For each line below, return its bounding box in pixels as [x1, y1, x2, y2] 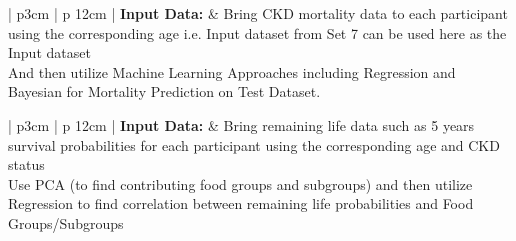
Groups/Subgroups [8, 212, 124, 233]
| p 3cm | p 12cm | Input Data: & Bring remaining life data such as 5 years [8, 114, 475, 135]
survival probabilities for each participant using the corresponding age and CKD [8, 134, 500, 155]
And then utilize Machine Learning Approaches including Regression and [8, 61, 456, 82]
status [8, 154, 45, 175]
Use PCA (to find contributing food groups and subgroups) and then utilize [8, 173, 473, 194]
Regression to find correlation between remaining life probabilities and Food [8, 193, 474, 214]
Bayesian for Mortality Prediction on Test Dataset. [8, 81, 321, 102]
